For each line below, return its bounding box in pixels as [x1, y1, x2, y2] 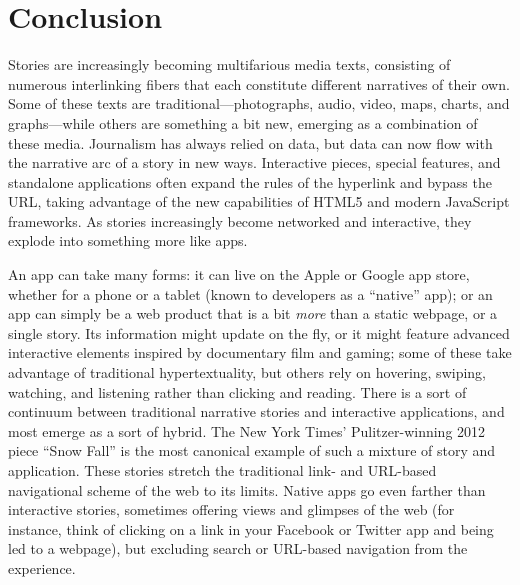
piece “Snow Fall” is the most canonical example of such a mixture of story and [8, 440, 496, 461]
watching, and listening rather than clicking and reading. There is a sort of [8, 381, 467, 402]
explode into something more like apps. [8, 230, 248, 251]
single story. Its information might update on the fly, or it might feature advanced [8, 322, 510, 343]
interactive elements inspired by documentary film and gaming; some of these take [8, 342, 512, 363]
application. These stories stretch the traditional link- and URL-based [8, 460, 437, 480]
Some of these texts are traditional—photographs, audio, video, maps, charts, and [8, 93, 510, 114]
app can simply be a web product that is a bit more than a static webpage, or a [8, 303, 498, 324]
